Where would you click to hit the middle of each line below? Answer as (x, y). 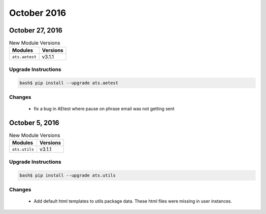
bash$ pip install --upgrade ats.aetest (69, 83)
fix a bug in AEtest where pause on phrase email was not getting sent (104, 109)
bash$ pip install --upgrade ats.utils (67, 175)
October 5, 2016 (34, 123)
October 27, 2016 (36, 30)
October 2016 (38, 13)
